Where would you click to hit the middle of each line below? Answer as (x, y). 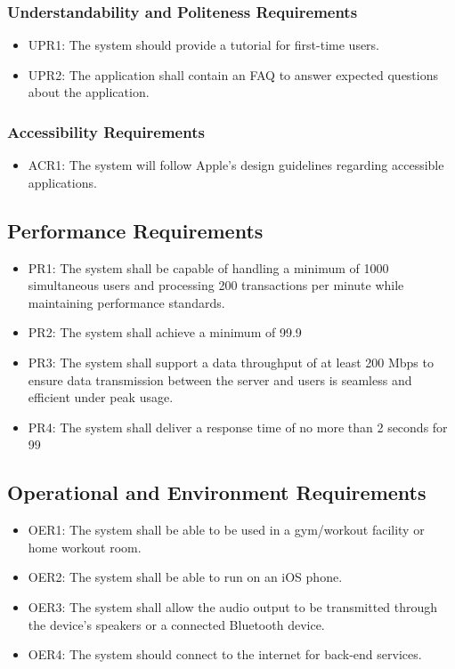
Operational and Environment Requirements (217, 492)
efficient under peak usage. (101, 397)
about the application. (89, 92)
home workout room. (85, 547)
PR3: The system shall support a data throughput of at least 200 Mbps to (231, 362)
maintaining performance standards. (126, 302)
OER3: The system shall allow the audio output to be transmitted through (233, 606)
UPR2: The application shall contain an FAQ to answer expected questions (233, 74)
